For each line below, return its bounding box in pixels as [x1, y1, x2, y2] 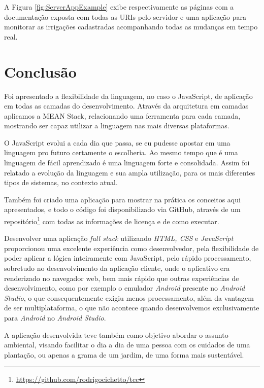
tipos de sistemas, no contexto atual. [4, 177, 118, 188]
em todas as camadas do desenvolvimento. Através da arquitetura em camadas [4, 100, 249, 111]
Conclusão [4, 61, 77, 82]
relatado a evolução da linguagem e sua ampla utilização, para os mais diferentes [4, 167, 255, 178]
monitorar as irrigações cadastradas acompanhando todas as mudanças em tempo [4, 21, 258, 32]
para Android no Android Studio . [4, 312, 106, 323]
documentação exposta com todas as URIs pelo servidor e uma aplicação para [4, 11, 247, 22]
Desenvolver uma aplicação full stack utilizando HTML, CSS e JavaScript [4, 233, 234, 243]
